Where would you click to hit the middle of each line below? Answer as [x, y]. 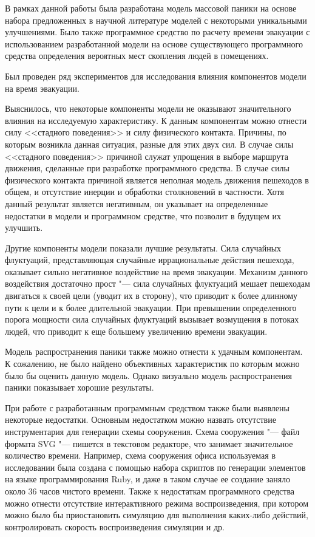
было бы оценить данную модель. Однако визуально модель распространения [148, 375]
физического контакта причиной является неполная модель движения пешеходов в [157, 180]
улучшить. [24, 227]
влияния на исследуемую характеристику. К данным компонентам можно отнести [156, 120]
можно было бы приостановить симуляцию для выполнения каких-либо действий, [157, 515]
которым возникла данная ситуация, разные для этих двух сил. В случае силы [149, 144]
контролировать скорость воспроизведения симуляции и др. [115, 526]
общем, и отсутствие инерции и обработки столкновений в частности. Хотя [144, 192]
